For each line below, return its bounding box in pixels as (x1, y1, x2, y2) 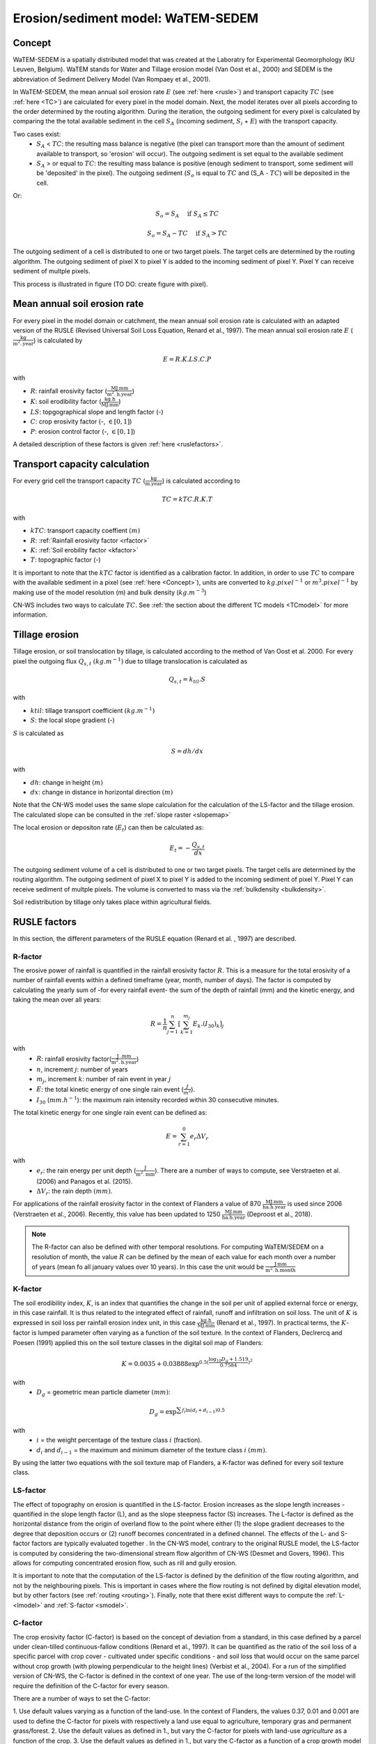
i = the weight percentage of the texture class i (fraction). (36, 1436, 202, 1444)
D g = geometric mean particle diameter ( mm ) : (36, 1388, 171, 1398)
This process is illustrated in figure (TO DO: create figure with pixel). (13, 280, 208, 288)
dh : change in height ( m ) (30, 778, 104, 786)
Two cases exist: (13, 130, 61, 138)
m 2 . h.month (265, 1266, 296, 1273)
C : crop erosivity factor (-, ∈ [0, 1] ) (30, 417, 132, 426)
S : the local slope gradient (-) (30, 716, 115, 725)
